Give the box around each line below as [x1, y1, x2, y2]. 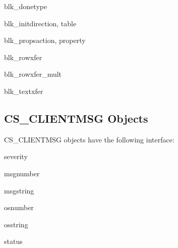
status [4, 236, 23, 246]
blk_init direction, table [4, 18, 77, 28]
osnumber [4, 202, 34, 213]
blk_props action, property [4, 35, 86, 45]
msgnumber [4, 168, 40, 178]
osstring [4, 219, 28, 229]
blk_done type [4, 1, 47, 11]
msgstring [4, 185, 34, 195]
